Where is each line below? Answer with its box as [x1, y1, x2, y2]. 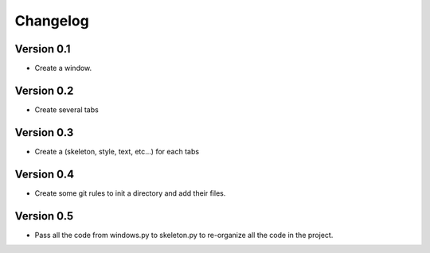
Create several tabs [34, 104, 99, 115]
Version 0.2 [14, 84, 74, 97]
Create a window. [34, 64, 92, 73]
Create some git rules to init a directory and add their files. [34, 188, 226, 198]
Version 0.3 [14, 126, 74, 139]
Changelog [14, 12, 89, 29]
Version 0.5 [14, 209, 74, 223]
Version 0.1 [14, 42, 71, 56]
